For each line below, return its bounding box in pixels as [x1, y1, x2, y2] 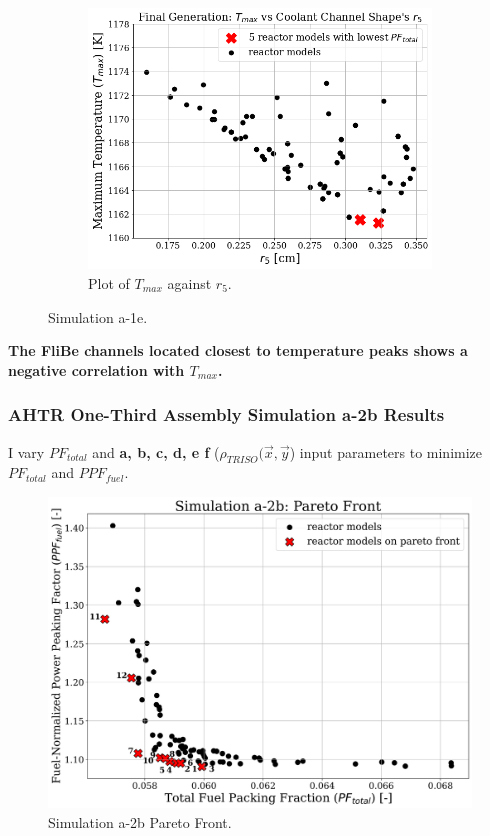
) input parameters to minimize [289, 441, 483, 462]
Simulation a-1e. [48, 306, 148, 327]
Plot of [88, 273, 130, 293]
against [167, 273, 212, 293]
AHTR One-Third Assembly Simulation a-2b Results [8, 402, 445, 427]
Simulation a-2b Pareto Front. [48, 811, 232, 832]
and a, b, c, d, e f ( [92, 441, 220, 462]
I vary [8, 441, 45, 462]
